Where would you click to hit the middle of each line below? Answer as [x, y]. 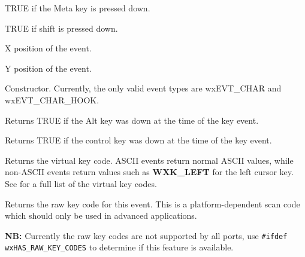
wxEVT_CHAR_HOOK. [52, 100]
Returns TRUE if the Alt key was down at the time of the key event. [132, 120]
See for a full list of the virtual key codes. [81, 183]
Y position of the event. [48, 68]
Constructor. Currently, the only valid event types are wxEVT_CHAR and [143, 88]
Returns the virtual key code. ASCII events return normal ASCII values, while [149, 160]
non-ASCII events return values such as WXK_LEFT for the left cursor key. [149, 172]
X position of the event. [48, 48]
